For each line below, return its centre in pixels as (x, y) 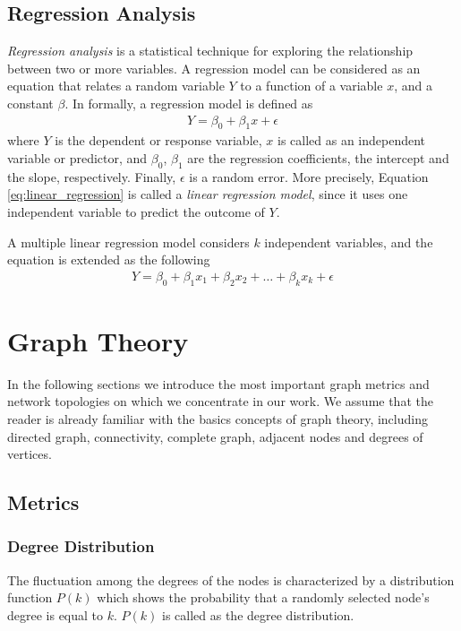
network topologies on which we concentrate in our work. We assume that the (220, 401)
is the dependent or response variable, (158, 140)
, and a (413, 86)
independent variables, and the (349, 242)
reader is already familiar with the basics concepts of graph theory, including (218, 418)
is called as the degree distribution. (258, 614)
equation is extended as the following (109, 259)
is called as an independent (351, 140)
